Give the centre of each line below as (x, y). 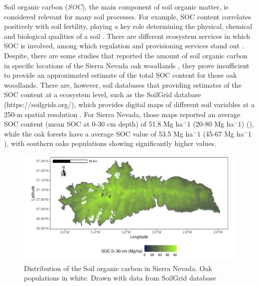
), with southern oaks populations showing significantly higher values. (110, 143)
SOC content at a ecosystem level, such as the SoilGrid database (103, 94)
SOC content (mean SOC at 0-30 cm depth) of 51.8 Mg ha (94, 124)
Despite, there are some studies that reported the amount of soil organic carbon (126, 55)
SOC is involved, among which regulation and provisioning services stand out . (124, 46)
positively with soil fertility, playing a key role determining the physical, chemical (128, 26)
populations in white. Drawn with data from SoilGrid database (120, 278)
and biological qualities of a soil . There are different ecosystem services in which (127, 36)
